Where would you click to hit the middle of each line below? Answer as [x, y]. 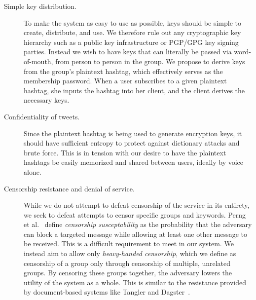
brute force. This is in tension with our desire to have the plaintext [125, 152]
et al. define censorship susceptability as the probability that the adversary [138, 224]
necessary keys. [47, 100]
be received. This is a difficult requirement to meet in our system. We [129, 244]
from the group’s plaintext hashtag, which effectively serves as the [123, 71]
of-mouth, [38, 61]
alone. [33, 171]
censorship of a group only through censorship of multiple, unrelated [127, 263]
